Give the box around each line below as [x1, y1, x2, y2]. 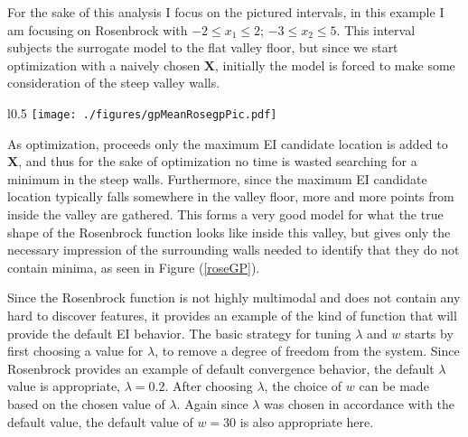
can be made [359, 377, 429, 395]
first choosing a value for [7, 341, 144, 360]
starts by [404, 323, 454, 342]
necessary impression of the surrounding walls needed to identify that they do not [7, 240, 460, 259]
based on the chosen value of [7, 394, 165, 413]
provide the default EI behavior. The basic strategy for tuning [7, 323, 351, 342]
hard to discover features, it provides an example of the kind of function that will [7, 305, 457, 324]
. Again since [176, 394, 248, 413]
